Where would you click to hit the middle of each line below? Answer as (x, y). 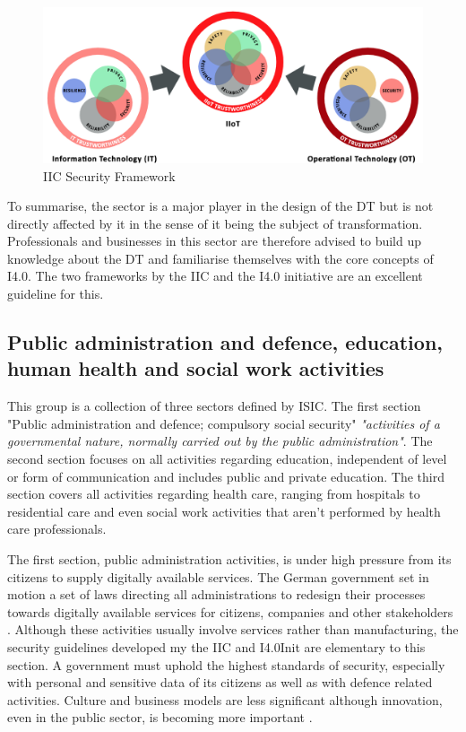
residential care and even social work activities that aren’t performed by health (224, 511)
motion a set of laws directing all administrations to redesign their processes (216, 594)
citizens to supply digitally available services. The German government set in (218, 576)
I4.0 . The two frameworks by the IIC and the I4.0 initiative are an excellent (215, 276)
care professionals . (57, 529)
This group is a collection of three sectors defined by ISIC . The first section (214, 406)
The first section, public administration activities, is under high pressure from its (229, 559)
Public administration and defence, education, (225, 342)
